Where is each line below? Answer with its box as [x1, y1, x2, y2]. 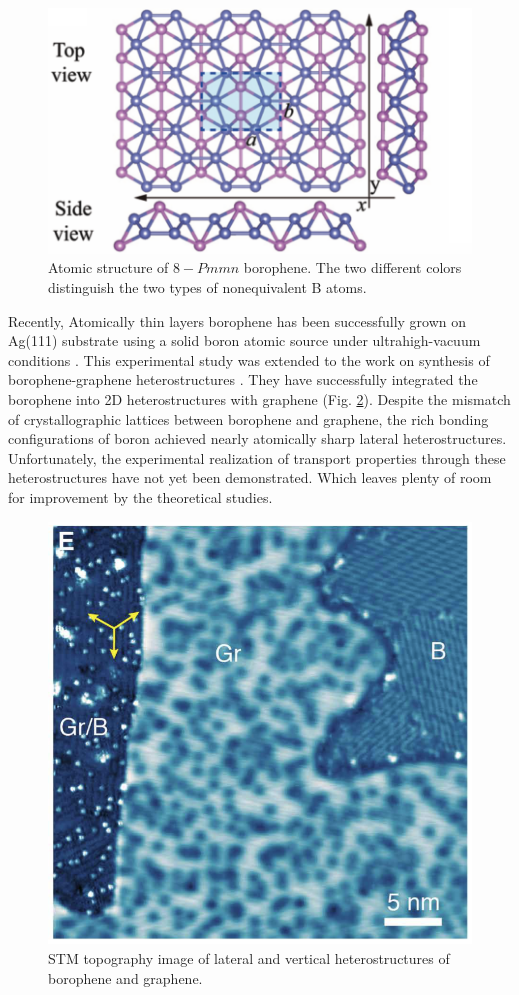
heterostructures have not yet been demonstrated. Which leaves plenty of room [8, 467, 492, 488]
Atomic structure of [48, 257, 169, 278]
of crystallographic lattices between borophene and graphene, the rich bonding [8, 408, 489, 429]
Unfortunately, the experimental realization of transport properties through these [8, 447, 506, 468]
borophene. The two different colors [243, 257, 462, 278]
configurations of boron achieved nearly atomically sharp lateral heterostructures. [8, 428, 507, 449]
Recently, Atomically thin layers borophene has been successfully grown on [8, 310, 467, 331]
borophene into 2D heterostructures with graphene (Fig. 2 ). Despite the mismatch [8, 389, 511, 410]
